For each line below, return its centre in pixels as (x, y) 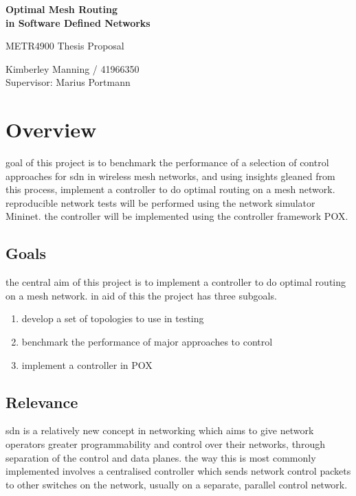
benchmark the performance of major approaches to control (147, 342)
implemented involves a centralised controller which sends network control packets (178, 471)
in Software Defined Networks (78, 22)
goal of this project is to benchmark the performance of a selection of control (167, 162)
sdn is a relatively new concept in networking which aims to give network (160, 430)
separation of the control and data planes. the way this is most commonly (161, 457)
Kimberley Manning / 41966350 (73, 68)
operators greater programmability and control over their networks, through (165, 444)
